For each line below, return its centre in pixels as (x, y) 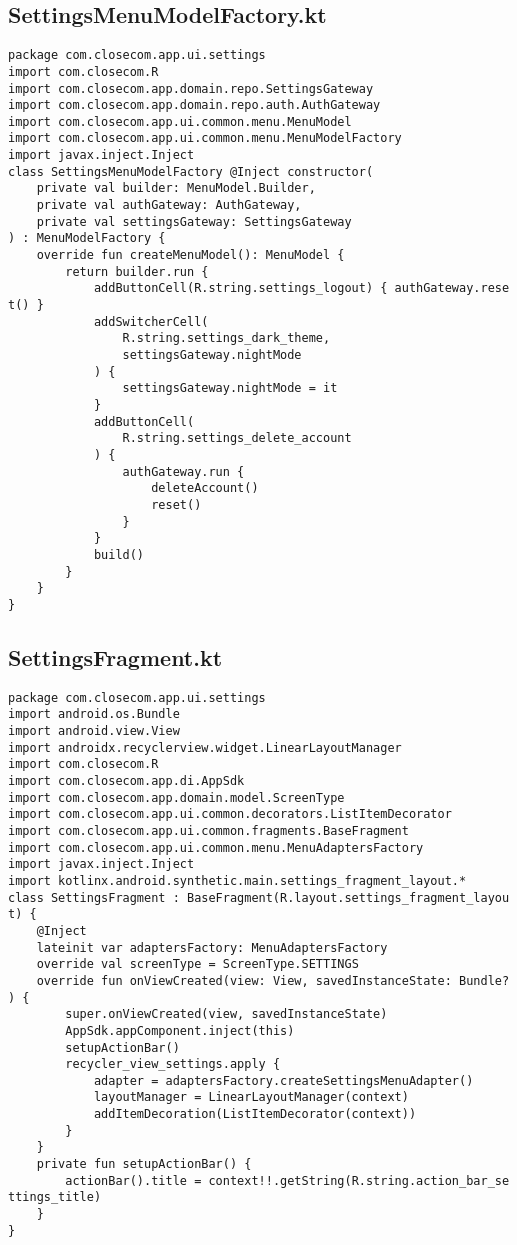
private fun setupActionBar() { (144, 1164)
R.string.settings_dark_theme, (226, 338)
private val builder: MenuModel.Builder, (176, 188)
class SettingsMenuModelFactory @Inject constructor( (191, 171)
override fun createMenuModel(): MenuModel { (190, 255)
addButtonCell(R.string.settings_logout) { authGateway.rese (301, 288)
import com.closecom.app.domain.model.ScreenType (176, 797)
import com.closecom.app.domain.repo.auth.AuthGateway (194, 105)
